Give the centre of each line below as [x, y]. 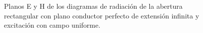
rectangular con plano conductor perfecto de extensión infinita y [102, 15]
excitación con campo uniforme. [52, 25]
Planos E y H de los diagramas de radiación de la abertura [93, 6]
